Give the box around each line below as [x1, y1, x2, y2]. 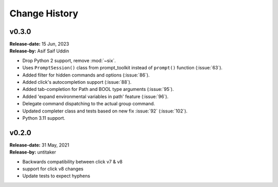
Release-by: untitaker [9, 149, 56, 155]
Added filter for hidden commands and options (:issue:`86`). [22, 72, 150, 78]
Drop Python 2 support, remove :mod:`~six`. [22, 57, 116, 64]
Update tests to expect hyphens [22, 173, 90, 179]
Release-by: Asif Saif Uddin [9, 48, 69, 54]
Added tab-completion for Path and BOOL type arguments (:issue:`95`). [22, 86, 174, 92]
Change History [9, 8, 78, 19]
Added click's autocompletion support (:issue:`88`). [22, 79, 132, 85]
